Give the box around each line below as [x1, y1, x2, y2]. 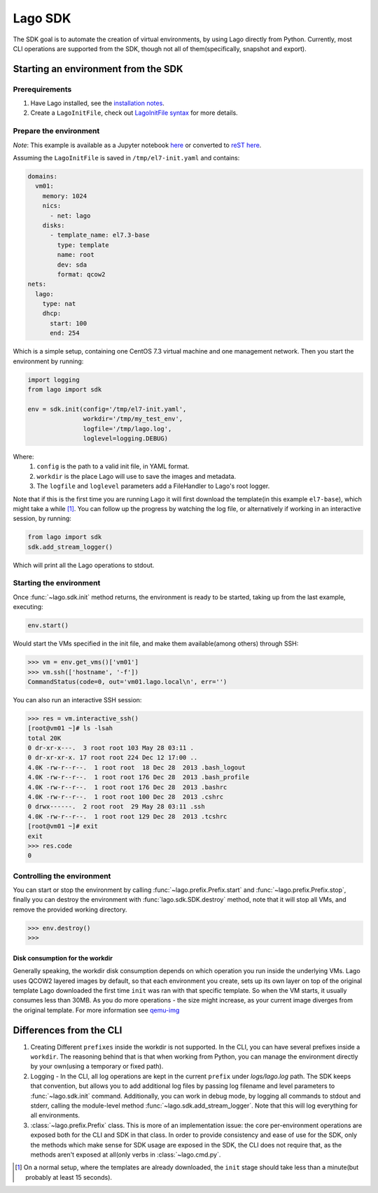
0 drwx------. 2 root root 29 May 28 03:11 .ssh [27, 802, 206, 811]
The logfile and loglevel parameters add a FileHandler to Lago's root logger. [36, 482, 270, 490]
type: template [57, 241, 110, 249]
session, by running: [13, 515, 71, 523]
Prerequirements [13, 84, 72, 94]
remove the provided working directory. [13, 905, 127, 914]
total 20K [27, 734, 62, 742]
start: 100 [50, 319, 87, 327]
